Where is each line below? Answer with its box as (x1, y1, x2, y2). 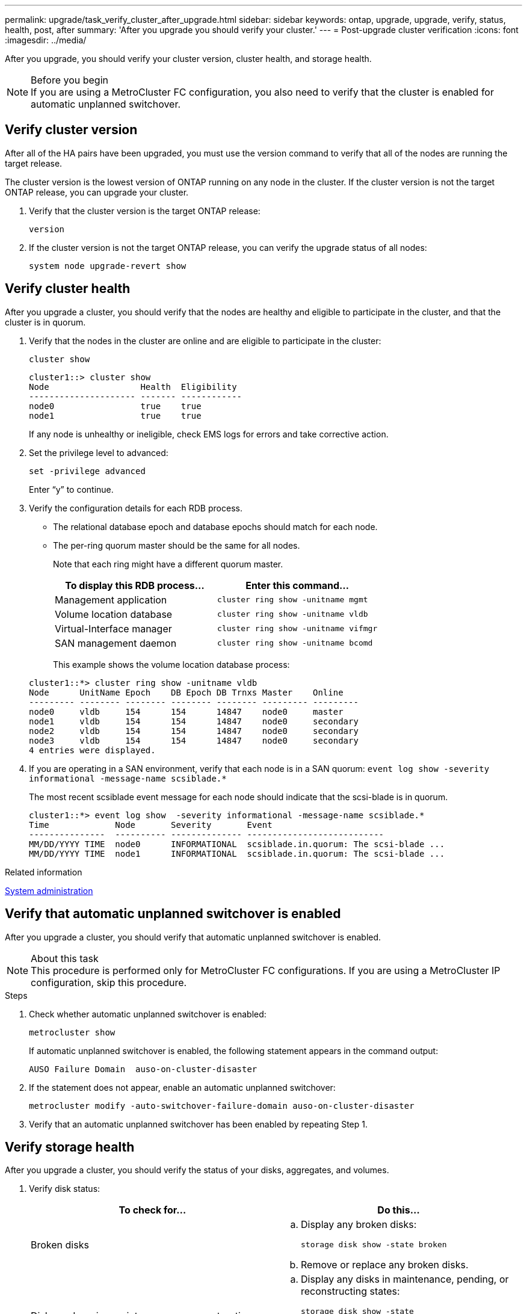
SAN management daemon (55, 637, 177, 649)
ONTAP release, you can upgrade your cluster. (5, 187, 189, 197)
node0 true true (29, 401, 202, 411)
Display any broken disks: (301, 1218, 417, 1231)
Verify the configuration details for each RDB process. (29, 502, 242, 513)
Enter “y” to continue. (29, 484, 114, 495)
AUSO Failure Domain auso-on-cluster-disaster (29, 1064, 257, 1074)
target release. (5, 158, 63, 168)
